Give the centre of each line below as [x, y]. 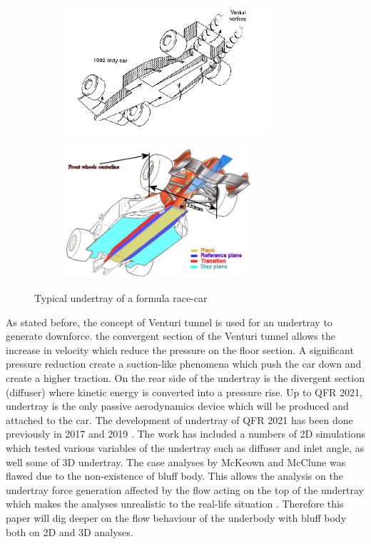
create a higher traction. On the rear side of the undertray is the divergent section [185, 377]
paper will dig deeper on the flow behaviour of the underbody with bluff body [176, 517]
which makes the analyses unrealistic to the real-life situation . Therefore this [175, 504]
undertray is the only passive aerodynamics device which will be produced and [177, 406]
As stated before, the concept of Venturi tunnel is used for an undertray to [169, 322]
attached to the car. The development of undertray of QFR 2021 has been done [179, 419]
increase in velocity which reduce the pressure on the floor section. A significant [180, 349]
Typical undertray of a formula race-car [121, 298]
